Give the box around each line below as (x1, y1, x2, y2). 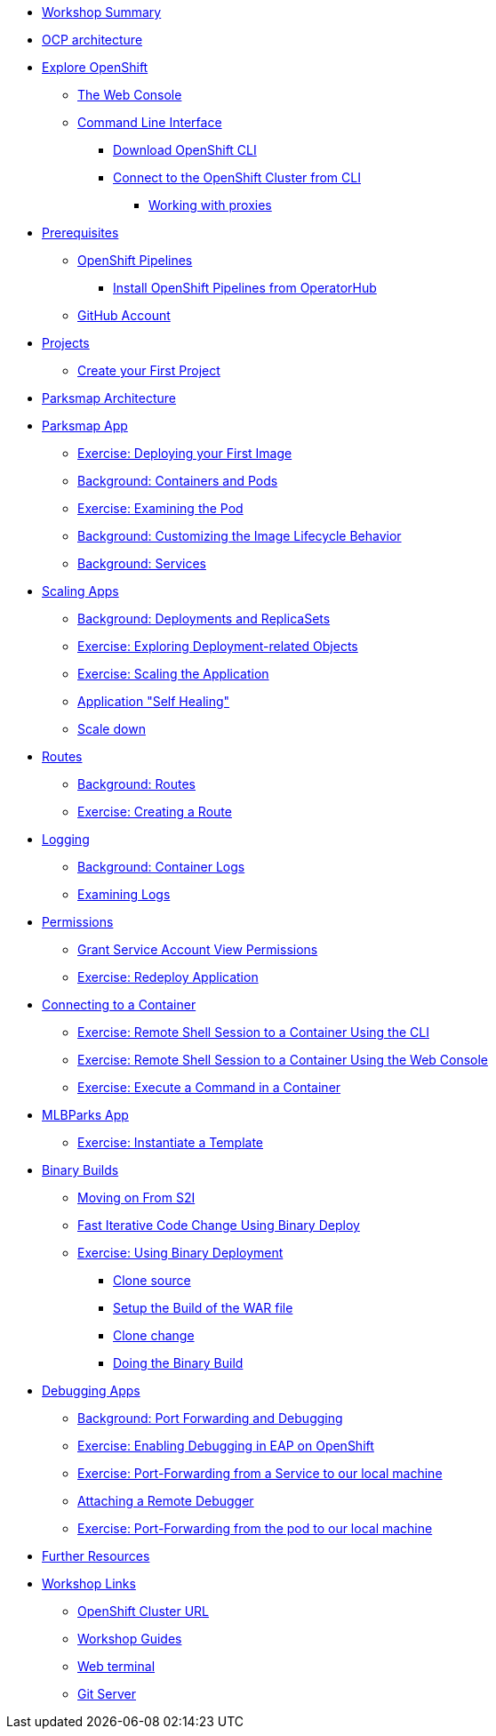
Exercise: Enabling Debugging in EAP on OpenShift (77, 1438, 374, 1453)
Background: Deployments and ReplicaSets (77, 611, 331, 626)
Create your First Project (77, 363, 220, 378)
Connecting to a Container (42, 997, 196, 1012)
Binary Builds (42, 1162, 119, 1177)
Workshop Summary (42, 4, 162, 20)
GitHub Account (77, 308, 171, 323)
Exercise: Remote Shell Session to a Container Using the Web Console (77, 1052, 489, 1067)
